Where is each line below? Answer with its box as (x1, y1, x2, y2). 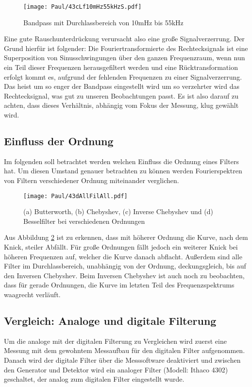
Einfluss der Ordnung (4, 133, 114, 148)
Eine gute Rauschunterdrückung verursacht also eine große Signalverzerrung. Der (4, 34, 245, 44)
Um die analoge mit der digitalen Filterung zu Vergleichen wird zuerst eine (4, 336, 227, 346)
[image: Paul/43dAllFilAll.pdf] (23, 192, 128, 200)
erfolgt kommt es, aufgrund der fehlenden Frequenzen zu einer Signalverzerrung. (4, 71, 242, 82)
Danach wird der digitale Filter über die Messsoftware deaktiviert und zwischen (4, 354, 241, 365)
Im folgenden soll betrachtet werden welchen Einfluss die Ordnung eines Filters (4, 156, 239, 166)
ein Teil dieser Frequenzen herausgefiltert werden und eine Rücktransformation (4, 62, 238, 72)
